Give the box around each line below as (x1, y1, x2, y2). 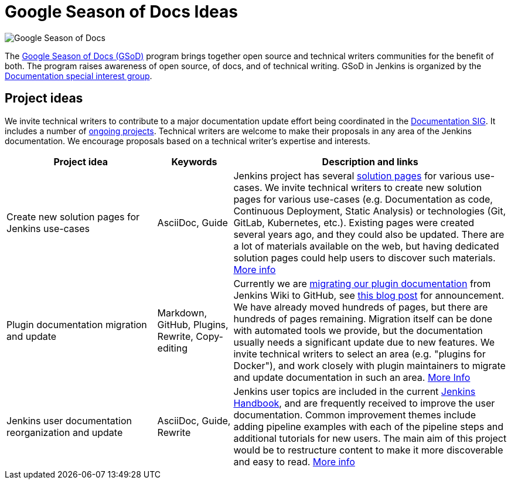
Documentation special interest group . (5, 70, 152, 81)
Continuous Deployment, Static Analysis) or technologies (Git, (233, 204, 506, 217)
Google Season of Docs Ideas (5, 2, 238, 22)
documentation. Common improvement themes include (233, 408, 476, 421)
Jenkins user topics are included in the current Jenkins (233, 385, 476, 397)
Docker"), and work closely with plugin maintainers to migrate (233, 359, 506, 371)
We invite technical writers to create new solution (265, 181, 482, 193)
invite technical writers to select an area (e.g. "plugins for (233, 347, 486, 360)
